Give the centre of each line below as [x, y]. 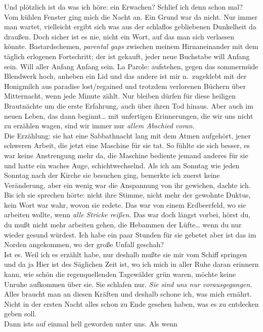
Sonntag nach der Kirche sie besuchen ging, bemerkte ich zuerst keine [112, 175]
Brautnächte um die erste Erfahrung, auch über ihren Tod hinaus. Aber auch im [129, 105]
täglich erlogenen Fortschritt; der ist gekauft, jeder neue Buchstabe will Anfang [127, 56]
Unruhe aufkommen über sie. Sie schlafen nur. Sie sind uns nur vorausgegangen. [128, 284]
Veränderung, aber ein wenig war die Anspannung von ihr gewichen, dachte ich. [127, 185]
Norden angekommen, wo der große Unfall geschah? [84, 244]
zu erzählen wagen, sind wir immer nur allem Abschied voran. [99, 126]
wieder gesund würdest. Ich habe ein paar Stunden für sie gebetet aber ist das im [130, 234]
